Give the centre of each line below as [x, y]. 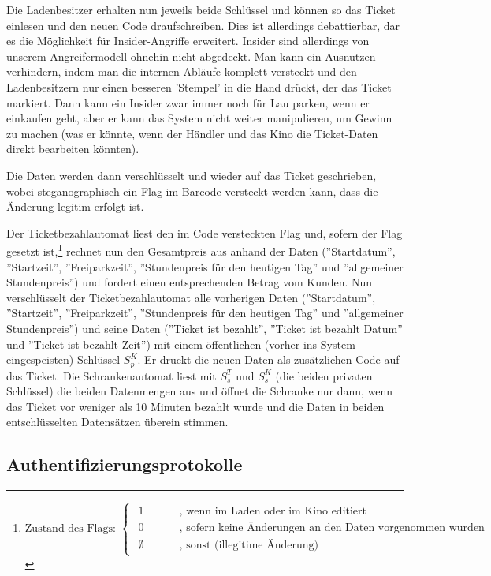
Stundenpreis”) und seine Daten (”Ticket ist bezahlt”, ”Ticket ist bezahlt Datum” [205, 328]
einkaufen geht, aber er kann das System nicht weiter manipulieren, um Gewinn [199, 118]
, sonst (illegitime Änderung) [249, 545]
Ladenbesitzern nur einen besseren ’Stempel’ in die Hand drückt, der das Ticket [199, 86]
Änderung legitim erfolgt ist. [75, 206]
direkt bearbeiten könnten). [73, 149]
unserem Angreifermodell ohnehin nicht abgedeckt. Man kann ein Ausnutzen [191, 56]
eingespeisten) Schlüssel [63, 359]
